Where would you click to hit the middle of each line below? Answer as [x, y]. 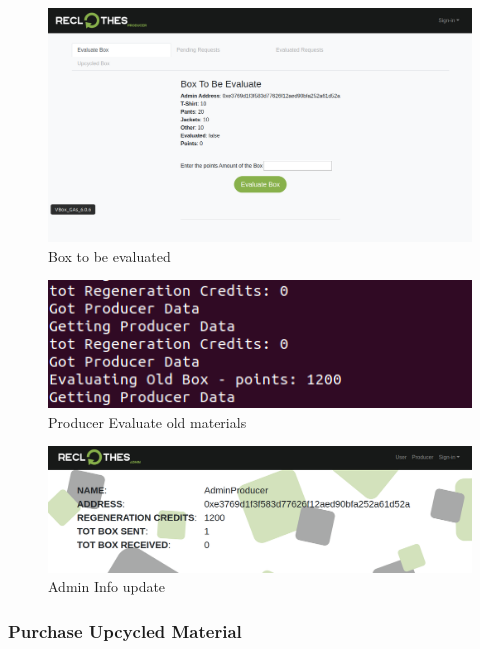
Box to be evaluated [109, 255]
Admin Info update [107, 586]
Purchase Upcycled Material [125, 630]
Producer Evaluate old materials [147, 421]
